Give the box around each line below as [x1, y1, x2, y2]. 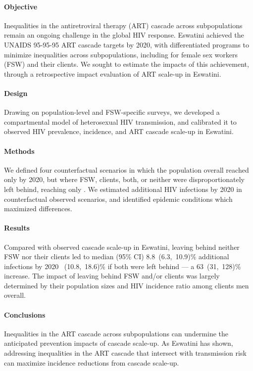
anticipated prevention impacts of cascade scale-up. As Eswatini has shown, [4, 338, 233, 348]
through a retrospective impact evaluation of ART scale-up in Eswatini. [4, 68, 221, 79]
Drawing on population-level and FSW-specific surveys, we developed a [4, 107, 220, 117]
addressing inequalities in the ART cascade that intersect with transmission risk [4, 348, 247, 358]
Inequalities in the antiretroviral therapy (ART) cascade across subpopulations [4, 20, 243, 30]
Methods [4, 145, 35, 156]
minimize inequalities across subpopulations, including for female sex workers [4, 49, 238, 59]
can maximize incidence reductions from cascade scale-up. [4, 357, 179, 368]
